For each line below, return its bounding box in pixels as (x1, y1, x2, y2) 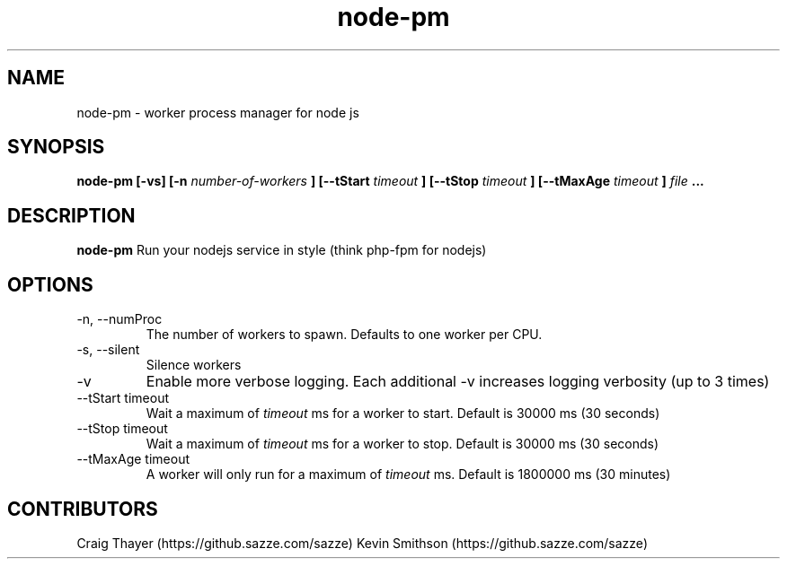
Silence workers (146, 357, 242, 373)
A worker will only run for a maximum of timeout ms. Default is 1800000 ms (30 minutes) (146, 466, 671, 483)
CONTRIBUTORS (7, 497, 158, 520)
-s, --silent (76, 342, 140, 358)
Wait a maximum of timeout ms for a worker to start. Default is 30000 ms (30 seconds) (146, 405, 660, 422)
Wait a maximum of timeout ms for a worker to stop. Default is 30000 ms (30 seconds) (146, 436, 659, 452)
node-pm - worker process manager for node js (76, 104, 359, 120)
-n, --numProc (76, 311, 163, 327)
